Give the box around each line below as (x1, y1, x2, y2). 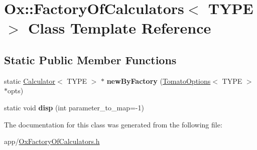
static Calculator (4, 75, 56, 86)
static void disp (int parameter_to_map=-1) (4, 102, 144, 112)
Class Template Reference (28, 18, 211, 38)
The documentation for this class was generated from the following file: (4, 119, 222, 129)
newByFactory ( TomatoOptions (106, 75, 211, 86)
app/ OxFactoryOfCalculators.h (4, 136, 100, 146)
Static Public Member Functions (4, 52, 177, 67)
